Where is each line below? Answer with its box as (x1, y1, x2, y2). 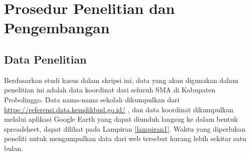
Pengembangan (4, 17, 110, 38)
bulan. (4, 143, 23, 153)
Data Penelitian (4, 51, 87, 67)
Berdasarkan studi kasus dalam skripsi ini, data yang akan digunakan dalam (4, 75, 239, 85)
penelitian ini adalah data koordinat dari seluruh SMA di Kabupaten (4, 84, 216, 95)
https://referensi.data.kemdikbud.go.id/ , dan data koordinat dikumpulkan (4, 104, 234, 114)
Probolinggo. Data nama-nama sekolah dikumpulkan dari (4, 94, 180, 104)
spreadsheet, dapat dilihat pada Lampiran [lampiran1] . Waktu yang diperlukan (4, 123, 246, 134)
